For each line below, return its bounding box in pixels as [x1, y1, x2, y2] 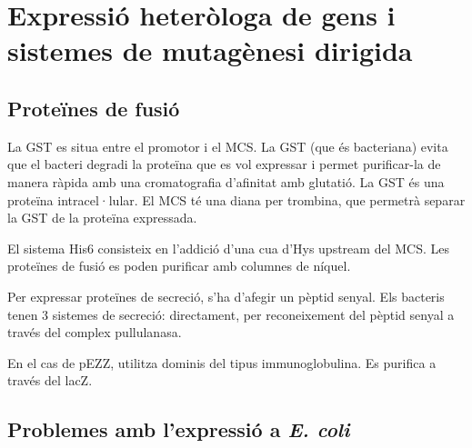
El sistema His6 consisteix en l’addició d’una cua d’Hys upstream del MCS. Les [7, 238, 449, 257]
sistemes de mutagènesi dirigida [7, 32, 413, 69]
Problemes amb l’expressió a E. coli [7, 415, 350, 443]
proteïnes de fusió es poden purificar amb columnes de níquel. [7, 256, 351, 275]
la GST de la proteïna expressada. [7, 208, 197, 227]
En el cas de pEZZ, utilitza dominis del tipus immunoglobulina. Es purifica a [7, 353, 437, 372]
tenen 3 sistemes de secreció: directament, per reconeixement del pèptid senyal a [7, 304, 455, 324]
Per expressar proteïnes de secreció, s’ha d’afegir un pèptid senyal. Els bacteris [7, 286, 445, 305]
